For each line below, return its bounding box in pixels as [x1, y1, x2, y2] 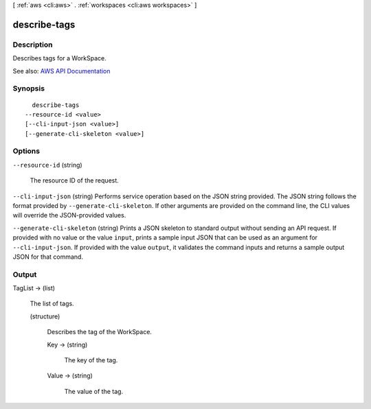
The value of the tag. [64, 387, 124, 395]
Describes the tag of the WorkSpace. [47, 328, 153, 336]
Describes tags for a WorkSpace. [12, 54, 106, 62]
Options [12, 146, 41, 156]
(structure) [30, 312, 60, 320]
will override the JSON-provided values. [12, 211, 126, 220]
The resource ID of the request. [30, 176, 120, 185]
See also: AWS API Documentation [12, 67, 111, 75]
